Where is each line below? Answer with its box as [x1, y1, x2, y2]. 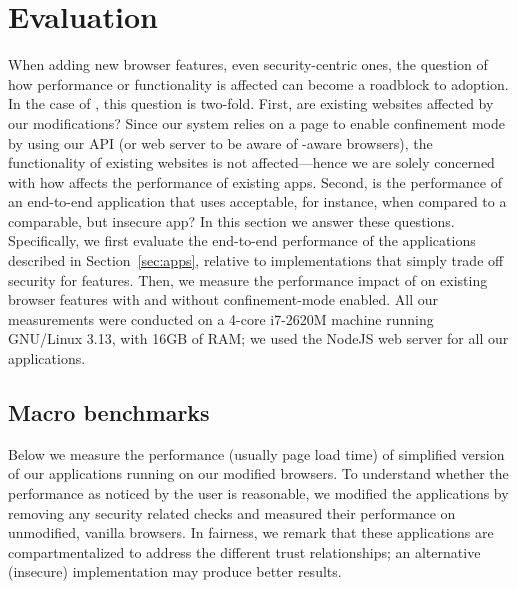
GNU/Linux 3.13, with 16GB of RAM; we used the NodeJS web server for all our [8, 328, 509, 349]
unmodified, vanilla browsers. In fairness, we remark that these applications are [8, 522, 494, 543]
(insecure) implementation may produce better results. [8, 561, 342, 582]
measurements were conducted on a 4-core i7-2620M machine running [8, 308, 434, 329]
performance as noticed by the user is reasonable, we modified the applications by [8, 483, 509, 504]
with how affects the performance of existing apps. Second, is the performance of [8, 171, 502, 192]
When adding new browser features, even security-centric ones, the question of [8, 54, 488, 75]
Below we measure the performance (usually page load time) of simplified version [8, 443, 505, 464]
